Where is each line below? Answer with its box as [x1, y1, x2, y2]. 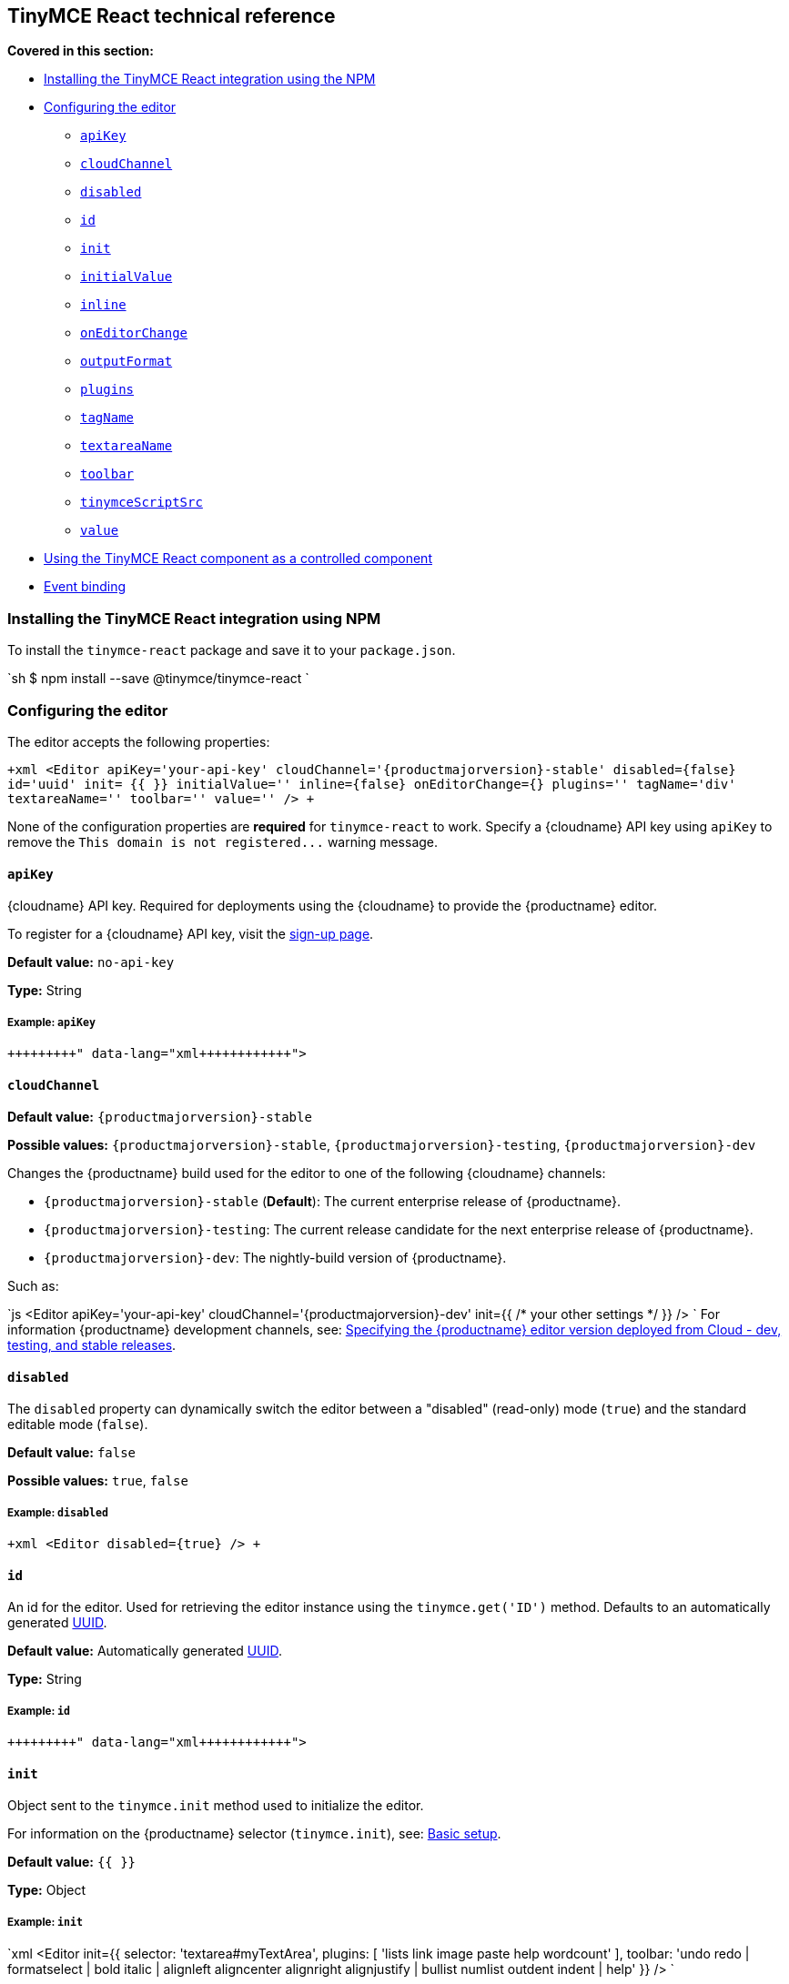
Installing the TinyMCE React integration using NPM [7, 609, 381, 628]
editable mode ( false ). [7, 1416, 148, 1433]
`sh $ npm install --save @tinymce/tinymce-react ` [7, 670, 309, 687]
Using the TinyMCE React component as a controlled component [44, 550, 432, 567]
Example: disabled [7, 1506, 109, 1519]
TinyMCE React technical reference [7, 5, 336, 27]
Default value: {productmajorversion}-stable [7, 1109, 312, 1125]
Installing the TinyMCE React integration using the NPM [44, 71, 376, 87]
